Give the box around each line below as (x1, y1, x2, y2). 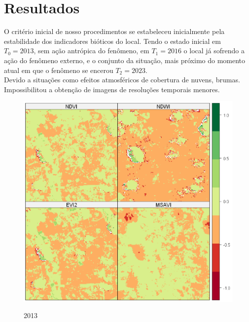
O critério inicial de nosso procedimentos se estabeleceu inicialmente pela (4, 26, 225, 36)
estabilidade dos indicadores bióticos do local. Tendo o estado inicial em (4, 36, 221, 46)
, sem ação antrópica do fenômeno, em (34, 45, 149, 56)
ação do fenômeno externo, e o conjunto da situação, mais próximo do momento (4, 55, 246, 65)
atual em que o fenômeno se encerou (4, 65, 113, 75)
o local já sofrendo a (183, 45, 245, 56)
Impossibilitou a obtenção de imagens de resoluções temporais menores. (4, 84, 220, 94)
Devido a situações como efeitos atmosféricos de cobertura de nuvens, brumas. (4, 74, 240, 85)
